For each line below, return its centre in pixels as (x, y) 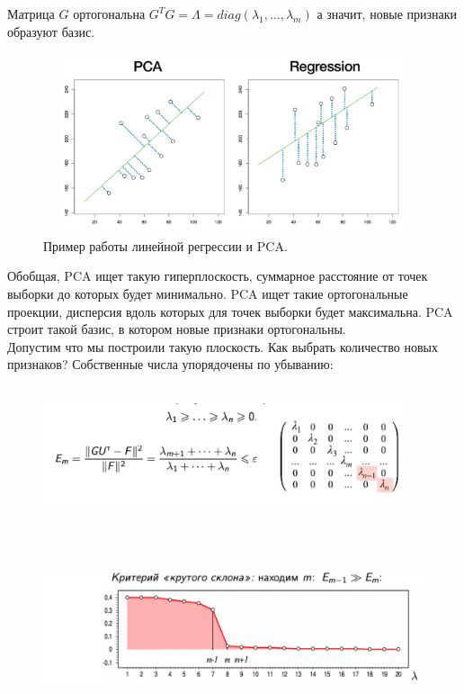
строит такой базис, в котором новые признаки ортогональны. (177, 329)
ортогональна (109, 14)
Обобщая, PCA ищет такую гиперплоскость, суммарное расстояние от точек (218, 276)
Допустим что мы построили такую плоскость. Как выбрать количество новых (223, 346)
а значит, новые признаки (387, 14)
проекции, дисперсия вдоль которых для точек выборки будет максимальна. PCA (230, 311)
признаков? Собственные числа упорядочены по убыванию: (170, 364)
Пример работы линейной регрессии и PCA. (165, 245)
